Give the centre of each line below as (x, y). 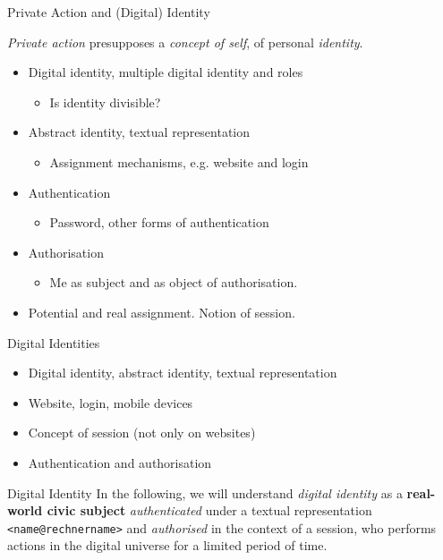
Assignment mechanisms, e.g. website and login (179, 161)
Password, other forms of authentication (159, 222)
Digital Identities (54, 342)
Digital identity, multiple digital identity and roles (166, 72)
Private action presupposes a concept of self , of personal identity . (185, 42)
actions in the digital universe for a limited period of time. (167, 545)
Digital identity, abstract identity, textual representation (183, 373)
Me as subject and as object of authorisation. (174, 282)
